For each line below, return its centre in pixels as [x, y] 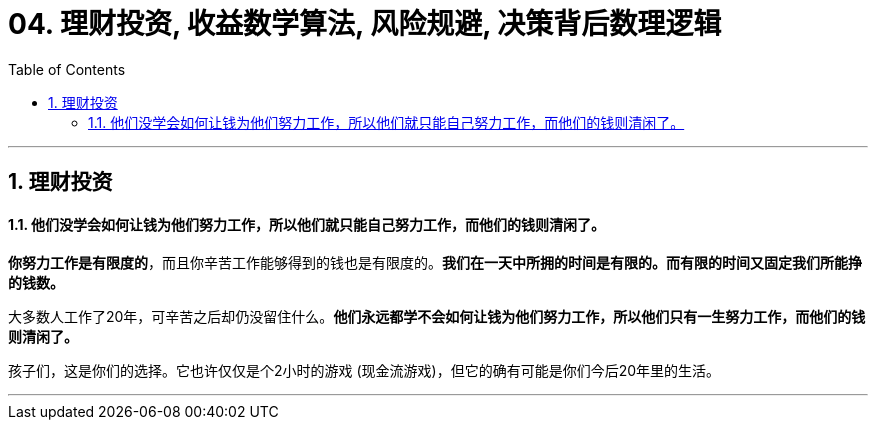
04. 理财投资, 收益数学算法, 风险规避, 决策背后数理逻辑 [365, 24]
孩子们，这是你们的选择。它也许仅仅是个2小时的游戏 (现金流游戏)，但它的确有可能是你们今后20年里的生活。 [364, 371]
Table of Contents [67, 69]
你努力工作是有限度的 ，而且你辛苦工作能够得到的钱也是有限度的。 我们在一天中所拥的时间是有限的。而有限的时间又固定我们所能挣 [435, 263]
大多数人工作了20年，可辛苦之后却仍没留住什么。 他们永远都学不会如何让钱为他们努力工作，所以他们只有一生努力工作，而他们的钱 [437, 317]
